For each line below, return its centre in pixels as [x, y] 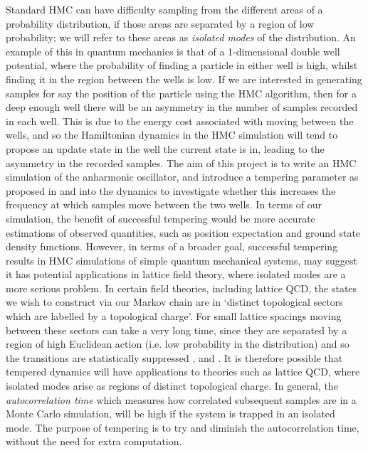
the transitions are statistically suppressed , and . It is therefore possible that [174, 357]
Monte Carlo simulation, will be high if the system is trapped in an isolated [170, 414]
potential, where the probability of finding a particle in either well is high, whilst [182, 65]
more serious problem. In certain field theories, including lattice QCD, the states [182, 288]
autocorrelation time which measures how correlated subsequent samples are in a [181, 399]
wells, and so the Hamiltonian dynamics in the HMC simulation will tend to [172, 135]
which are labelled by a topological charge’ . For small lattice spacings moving [174, 316]
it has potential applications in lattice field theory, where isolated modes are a [176, 274]
